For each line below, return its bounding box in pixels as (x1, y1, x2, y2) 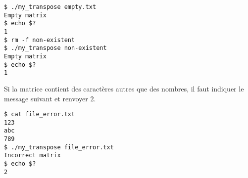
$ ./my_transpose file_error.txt (4, 143, 114, 151)
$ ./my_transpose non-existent (4, 44, 107, 52)
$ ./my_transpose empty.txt (4, 3, 97, 10)
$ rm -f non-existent (4, 36, 75, 44)
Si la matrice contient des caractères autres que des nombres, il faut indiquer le (4, 83, 244, 93)
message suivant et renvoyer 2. (4, 93, 96, 103)
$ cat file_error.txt (4, 111, 75, 118)
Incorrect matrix (4, 152, 61, 159)
